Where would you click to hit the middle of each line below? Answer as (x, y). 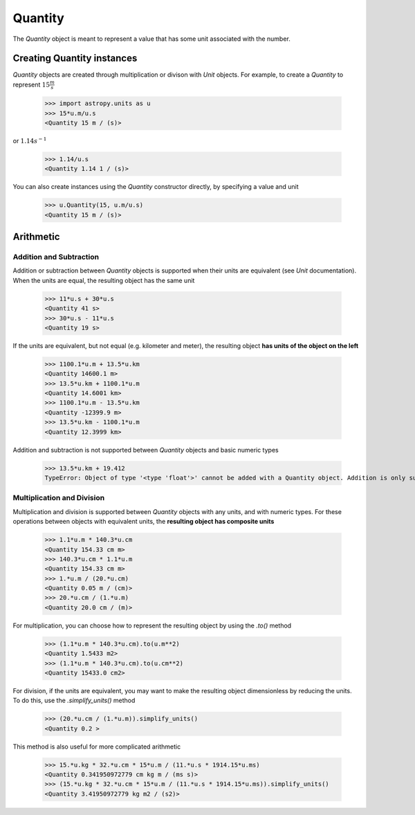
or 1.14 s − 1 (30, 140)
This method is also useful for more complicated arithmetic (97, 747)
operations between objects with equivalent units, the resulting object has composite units (144, 522)
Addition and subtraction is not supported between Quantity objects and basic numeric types (146, 450)
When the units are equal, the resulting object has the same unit (104, 280)
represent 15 (31, 84)
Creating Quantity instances (75, 58)
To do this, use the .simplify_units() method (74, 700)
